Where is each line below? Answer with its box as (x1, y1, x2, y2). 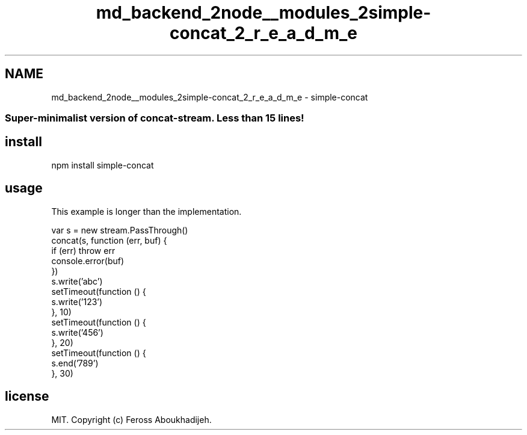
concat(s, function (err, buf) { (51, 235, 167, 245)
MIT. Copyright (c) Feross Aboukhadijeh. (51, 414, 212, 425)
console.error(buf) (51, 255, 125, 266)
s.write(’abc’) (51, 276, 103, 286)
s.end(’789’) (51, 357, 99, 368)
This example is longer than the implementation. (51, 206, 242, 217)
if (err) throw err (51, 245, 116, 256)
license (5, 389, 49, 404)
